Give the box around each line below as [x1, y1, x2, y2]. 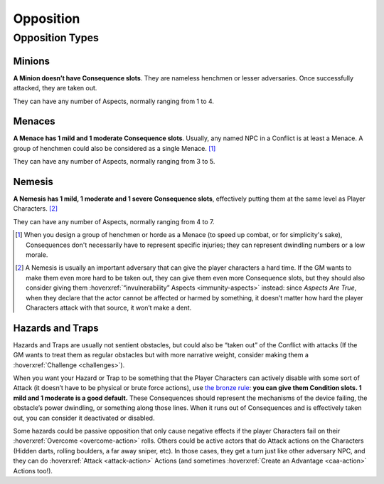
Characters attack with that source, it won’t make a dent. [26, 303, 192, 312]
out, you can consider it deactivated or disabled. [13, 414, 155, 422]
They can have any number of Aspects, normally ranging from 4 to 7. [13, 217, 215, 226]
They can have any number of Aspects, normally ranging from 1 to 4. [13, 97, 215, 105]
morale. [26, 251, 48, 259]
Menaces [13, 115, 55, 127]
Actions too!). [13, 466, 53, 475]
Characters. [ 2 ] [13, 204, 58, 213]
